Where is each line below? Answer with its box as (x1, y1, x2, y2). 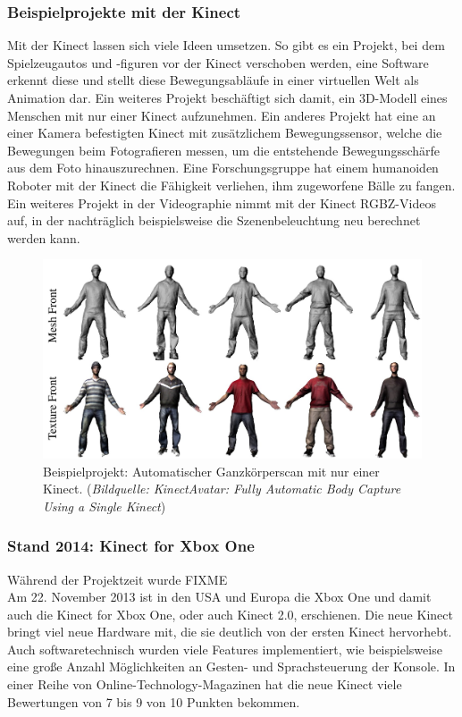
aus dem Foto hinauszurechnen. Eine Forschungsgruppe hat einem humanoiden (7, 158, 439, 177)
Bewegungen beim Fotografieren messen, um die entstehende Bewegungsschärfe (7, 140, 441, 159)
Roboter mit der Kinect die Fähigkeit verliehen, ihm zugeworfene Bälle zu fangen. (7, 175, 456, 194)
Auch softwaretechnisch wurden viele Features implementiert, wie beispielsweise (7, 639, 442, 658)
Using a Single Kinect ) (43, 496, 166, 515)
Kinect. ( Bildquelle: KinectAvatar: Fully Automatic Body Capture (43, 479, 401, 498)
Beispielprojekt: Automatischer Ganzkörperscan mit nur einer (43, 461, 380, 480)
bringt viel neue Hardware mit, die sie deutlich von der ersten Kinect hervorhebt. (7, 622, 452, 641)
